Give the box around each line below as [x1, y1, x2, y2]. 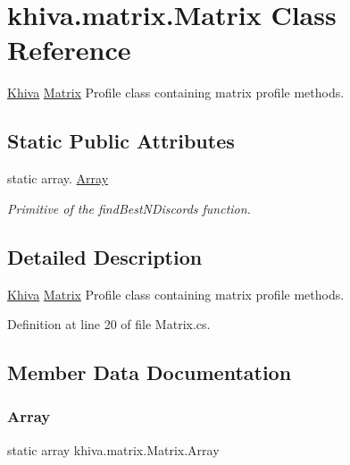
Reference [7, 31, 131, 68]
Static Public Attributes [7, 127, 235, 155]
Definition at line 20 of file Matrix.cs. [7, 315, 211, 334]
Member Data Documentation [7, 359, 292, 386]
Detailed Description [7, 242, 203, 270]
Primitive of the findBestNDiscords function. [7, 199, 251, 217]
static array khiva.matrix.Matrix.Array [7, 440, 220, 459]
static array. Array [7, 169, 109, 188]
